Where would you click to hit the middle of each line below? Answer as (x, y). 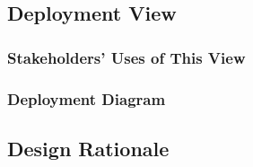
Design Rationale (88, 148)
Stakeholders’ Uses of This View (126, 57)
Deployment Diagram (87, 98)
